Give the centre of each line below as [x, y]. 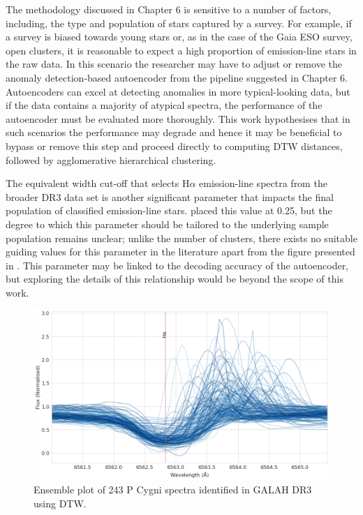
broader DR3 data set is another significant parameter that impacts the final [170, 196]
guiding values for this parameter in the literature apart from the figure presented [180, 252]
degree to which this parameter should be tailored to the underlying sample [167, 224]
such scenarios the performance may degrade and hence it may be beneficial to [174, 132]
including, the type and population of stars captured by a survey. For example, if [179, 23]
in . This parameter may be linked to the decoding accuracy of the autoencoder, [177, 265]
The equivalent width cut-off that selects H [98, 183]
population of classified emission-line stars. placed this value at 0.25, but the [169, 210]
